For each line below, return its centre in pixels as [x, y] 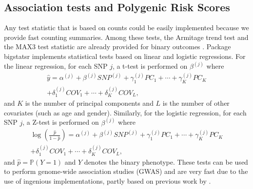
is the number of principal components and [89, 103]
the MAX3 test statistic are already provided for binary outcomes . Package [117, 47]
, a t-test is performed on [150, 66]
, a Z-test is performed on [61, 122]
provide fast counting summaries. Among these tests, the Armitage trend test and [126, 37]
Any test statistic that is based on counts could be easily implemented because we [126, 28]
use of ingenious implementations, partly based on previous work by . [107, 180]
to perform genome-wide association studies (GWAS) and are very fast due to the [126, 171]
